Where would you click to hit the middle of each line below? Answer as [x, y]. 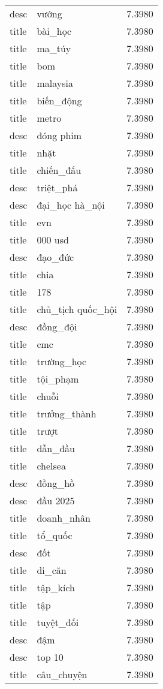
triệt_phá [57, 187]
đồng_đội [57, 327]
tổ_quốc [55, 535]
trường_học [62, 361]
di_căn [52, 570]
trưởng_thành [67, 413]
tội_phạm [58, 379]
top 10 [50, 657]
